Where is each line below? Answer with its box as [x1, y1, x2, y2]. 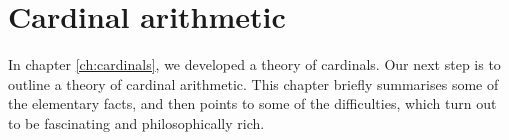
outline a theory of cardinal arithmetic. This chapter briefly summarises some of [8, 73, 499, 94]
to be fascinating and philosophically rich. [8, 112, 265, 133]
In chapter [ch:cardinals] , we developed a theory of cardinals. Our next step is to [8, 54, 501, 75]
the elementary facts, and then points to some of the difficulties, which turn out [8, 93, 497, 114]
